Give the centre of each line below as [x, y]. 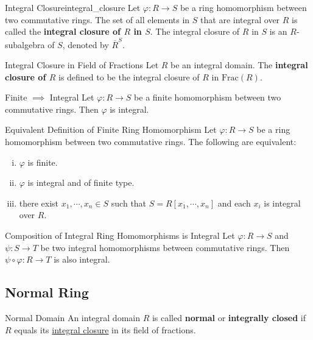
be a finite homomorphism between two [208, 97]
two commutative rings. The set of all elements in [97, 19]
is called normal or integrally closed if [229, 318]
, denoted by [86, 44]
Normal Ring [47, 292]
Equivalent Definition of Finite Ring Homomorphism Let [111, 129]
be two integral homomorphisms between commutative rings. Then [165, 247]
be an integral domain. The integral [239, 65]
